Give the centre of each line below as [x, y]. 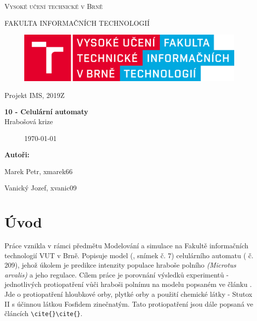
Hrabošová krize [29, 121]
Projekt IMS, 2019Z [35, 95]
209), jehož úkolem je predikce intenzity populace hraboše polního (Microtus [120, 265]
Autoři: [17, 155]
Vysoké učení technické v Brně [53, 6]
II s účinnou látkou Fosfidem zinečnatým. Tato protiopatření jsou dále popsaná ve [129, 303]
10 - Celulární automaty [46, 112]
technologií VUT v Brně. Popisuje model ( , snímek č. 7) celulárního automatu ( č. [129, 255]
